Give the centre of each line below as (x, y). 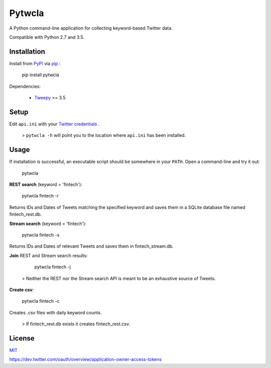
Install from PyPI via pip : (35, 63)
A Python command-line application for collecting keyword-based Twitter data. (91, 28)
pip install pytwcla (41, 75)
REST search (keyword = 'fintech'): (46, 185)
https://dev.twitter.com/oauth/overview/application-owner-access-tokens (86, 359)
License (22, 338)
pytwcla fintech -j (53, 267)
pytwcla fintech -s (41, 235)
